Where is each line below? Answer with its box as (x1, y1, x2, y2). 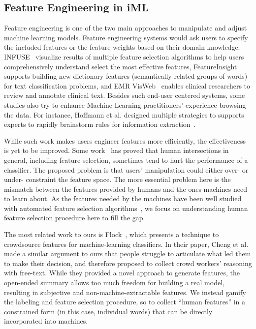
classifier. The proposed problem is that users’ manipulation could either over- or (4, 164, 249, 175)
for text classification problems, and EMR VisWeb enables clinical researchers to (4, 80, 251, 90)
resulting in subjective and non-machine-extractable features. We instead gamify (4, 287, 246, 297)
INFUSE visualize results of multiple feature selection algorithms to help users (4, 51, 244, 61)
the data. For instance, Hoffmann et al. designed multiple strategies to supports (4, 109, 244, 120)
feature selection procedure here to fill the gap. (4, 212, 145, 223)
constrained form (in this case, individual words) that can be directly (4, 306, 213, 316)
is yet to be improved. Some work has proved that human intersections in (4, 145, 229, 155)
